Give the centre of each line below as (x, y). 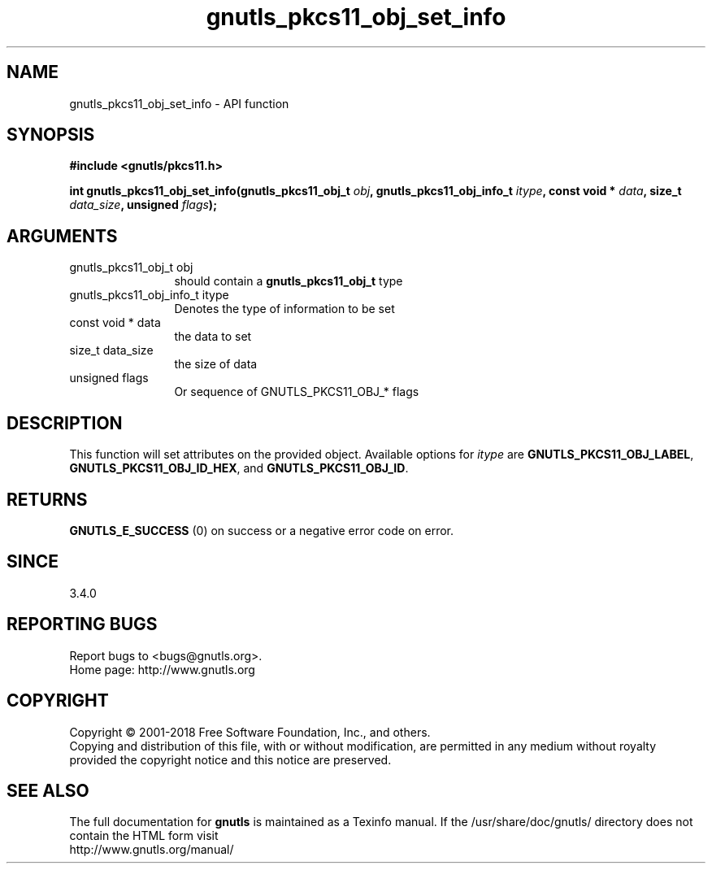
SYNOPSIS (51, 135)
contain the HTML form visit (144, 836)
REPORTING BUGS (82, 624)
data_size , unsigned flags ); (143, 205)
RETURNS (47, 499)
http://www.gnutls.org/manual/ (152, 850)
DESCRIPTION (65, 423)
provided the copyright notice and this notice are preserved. (230, 759)
